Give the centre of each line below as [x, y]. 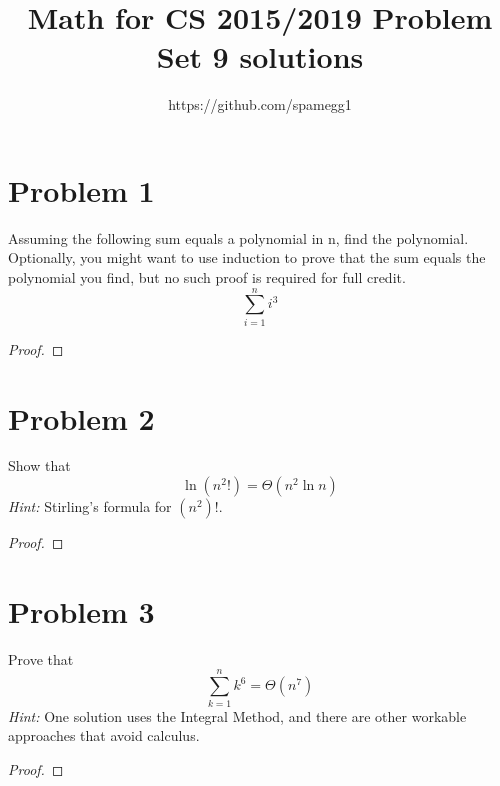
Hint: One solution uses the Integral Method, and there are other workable [237, 715]
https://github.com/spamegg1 [260, 104]
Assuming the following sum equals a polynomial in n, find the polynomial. [238, 237]
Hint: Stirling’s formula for [90, 506]
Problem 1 [81, 189]
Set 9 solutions [260, 56]
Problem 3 [81, 610]
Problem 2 [81, 417]
